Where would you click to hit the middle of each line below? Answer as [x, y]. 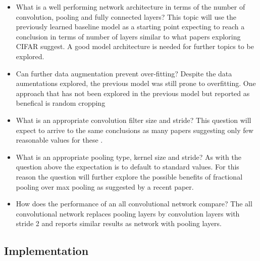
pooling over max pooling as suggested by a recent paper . [105, 186]
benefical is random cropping [61, 103]
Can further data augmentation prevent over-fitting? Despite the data [124, 73]
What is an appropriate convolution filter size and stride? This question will [134, 120]
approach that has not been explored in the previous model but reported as [133, 93]
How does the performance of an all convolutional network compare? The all [134, 204]
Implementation [46, 251]
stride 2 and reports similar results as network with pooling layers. [119, 223]
